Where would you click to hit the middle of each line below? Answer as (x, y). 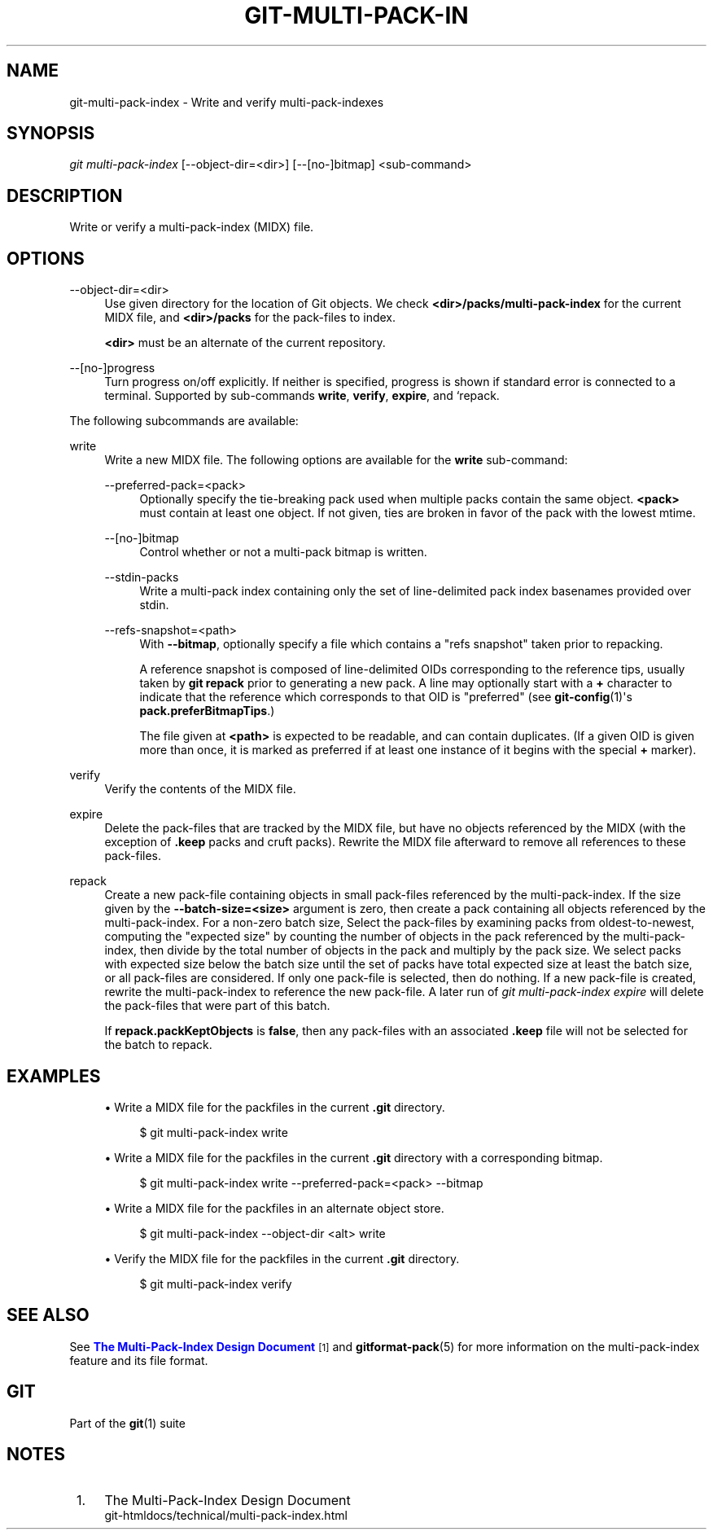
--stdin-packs (142, 577)
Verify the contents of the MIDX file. (200, 789)
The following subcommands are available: (184, 421)
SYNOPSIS (51, 134)
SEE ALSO (48, 1315)
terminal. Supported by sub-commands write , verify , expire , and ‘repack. (302, 396)
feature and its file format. (139, 1360)
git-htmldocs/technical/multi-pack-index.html (226, 1515)
